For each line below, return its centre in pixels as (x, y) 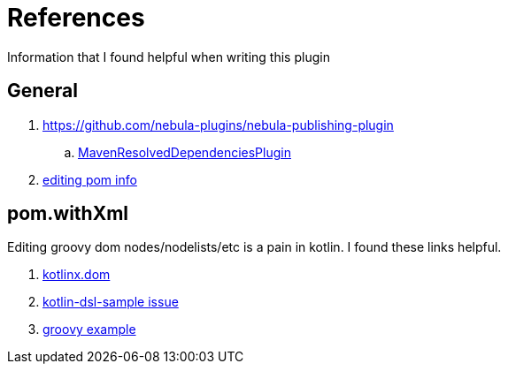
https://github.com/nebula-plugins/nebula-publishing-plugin (218, 125)
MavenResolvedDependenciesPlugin (185, 152)
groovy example (89, 329)
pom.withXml (68, 214)
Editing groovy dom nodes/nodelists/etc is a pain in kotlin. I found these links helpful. (254, 247)
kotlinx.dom (77, 275)
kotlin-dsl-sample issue (111, 302)
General (43, 91)
